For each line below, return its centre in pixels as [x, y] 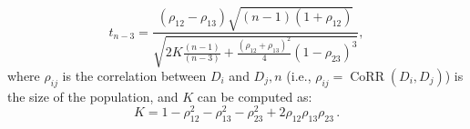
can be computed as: [255, 96]
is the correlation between [134, 75]
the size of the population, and [93, 96]
